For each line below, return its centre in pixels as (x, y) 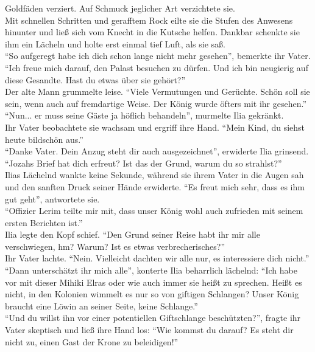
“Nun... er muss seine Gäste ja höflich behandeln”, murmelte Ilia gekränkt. (144, 115)
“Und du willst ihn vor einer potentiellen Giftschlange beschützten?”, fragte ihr (153, 318)
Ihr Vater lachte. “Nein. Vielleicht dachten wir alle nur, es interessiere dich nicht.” (157, 258)
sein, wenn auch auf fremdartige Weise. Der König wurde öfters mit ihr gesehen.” (156, 103)
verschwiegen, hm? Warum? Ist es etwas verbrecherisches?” (115, 246)
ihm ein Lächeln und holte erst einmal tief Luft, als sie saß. (115, 43)
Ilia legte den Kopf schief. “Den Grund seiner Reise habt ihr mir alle (133, 234)
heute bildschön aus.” (44, 139)
